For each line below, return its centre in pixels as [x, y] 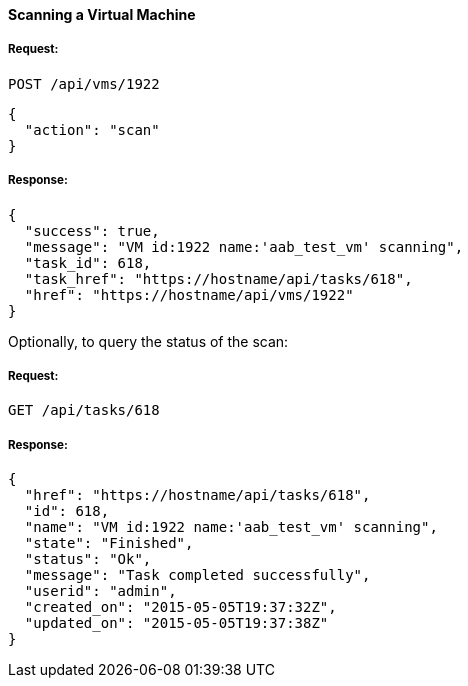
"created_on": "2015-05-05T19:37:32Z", [180, 607]
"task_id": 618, [88, 262]
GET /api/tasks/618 [84, 410]
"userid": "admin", [100, 591]
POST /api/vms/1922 [84, 83]
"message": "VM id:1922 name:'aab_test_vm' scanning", [244, 246]
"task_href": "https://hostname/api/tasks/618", [218, 278]
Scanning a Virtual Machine [102, 14]
